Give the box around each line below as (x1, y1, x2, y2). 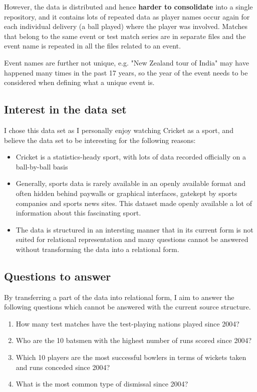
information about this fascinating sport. (16, 207, 141, 218)
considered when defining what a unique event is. (4, 77, 155, 87)
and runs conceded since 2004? (16, 361, 110, 372)
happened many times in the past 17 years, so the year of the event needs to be (4, 67, 248, 77)
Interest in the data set (4, 101, 127, 117)
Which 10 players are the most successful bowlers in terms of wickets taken (16, 352, 246, 362)
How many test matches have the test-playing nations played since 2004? (16, 318, 239, 328)
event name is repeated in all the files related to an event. (4, 40, 181, 51)
